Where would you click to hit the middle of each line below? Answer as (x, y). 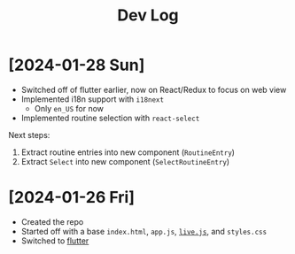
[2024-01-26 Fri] (71, 198)
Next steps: (29, 135)
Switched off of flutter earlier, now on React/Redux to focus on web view (154, 89)
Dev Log (148, 15)
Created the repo (52, 221)
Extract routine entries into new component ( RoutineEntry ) (128, 152)
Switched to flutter (55, 241)
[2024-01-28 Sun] (77, 65)
